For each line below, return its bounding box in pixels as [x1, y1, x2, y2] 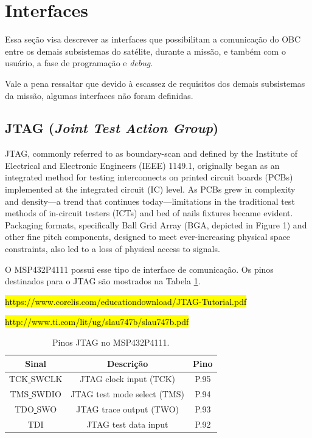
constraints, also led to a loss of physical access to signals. [5, 242, 220, 255]
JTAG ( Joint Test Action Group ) [5, 118, 219, 137]
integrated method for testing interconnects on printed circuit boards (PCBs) [5, 171, 293, 183]
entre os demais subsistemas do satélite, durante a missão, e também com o [5, 44, 286, 57]
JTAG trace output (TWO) [76, 403, 179, 416]
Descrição [106, 357, 148, 369]
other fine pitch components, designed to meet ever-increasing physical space [5, 230, 291, 243]
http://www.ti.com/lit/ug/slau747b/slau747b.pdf [5, 315, 189, 328]
